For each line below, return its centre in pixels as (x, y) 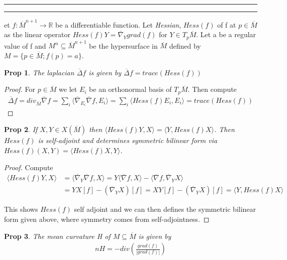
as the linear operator (37, 34)
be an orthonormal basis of (130, 89)
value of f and (25, 45)
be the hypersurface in (123, 45)
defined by (185, 45)
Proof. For (20, 89)
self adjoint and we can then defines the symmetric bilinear (165, 209)
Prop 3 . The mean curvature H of (57, 236)
